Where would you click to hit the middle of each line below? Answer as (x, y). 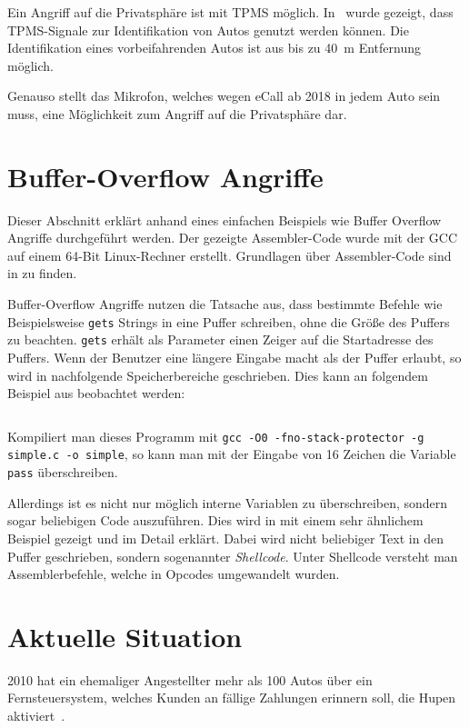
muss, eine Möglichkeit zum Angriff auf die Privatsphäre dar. (177, 113)
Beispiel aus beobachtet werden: (96, 393)
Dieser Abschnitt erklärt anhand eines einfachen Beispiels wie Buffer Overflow (225, 219)
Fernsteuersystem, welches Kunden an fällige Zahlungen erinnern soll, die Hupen (232, 698)
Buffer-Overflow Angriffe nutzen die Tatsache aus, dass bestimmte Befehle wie (225, 304)
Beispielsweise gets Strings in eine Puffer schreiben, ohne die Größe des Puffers (229, 321)
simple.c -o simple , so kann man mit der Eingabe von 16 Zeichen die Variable (232, 454)
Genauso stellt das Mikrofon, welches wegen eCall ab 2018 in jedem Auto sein (224, 96)
